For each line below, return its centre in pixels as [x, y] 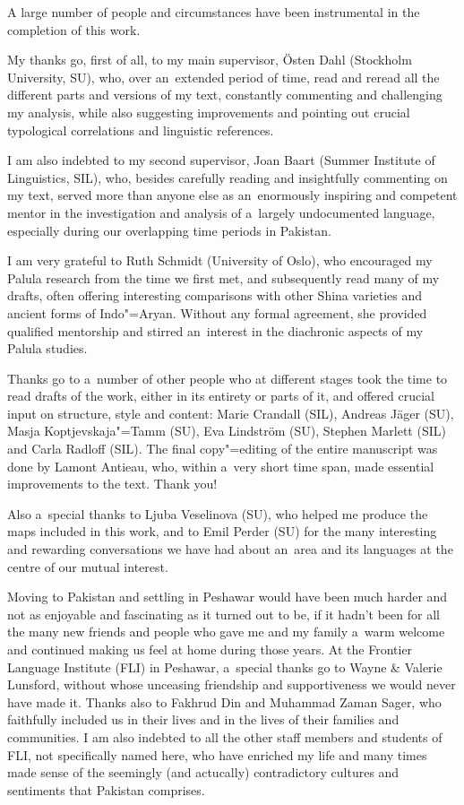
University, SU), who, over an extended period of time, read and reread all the [223, 77]
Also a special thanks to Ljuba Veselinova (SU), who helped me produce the [218, 513]
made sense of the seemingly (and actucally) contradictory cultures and [203, 772]
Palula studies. [47, 348]
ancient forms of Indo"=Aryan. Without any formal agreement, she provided [217, 312]
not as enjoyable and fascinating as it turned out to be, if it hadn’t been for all [223, 614]
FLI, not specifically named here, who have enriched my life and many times [217, 754]
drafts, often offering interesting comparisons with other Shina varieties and [215, 295]
